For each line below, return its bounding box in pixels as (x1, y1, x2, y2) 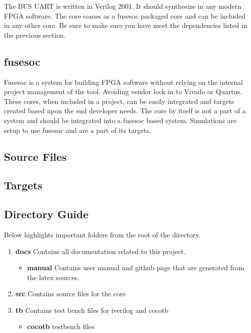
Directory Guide (4, 206, 89, 222)
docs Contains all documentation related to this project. (15, 246, 186, 256)
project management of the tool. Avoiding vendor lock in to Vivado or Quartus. (4, 86, 242, 97)
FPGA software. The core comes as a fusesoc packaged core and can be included (4, 10, 246, 21)
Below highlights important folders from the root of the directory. (4, 229, 201, 239)
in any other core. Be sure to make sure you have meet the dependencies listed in (4, 20, 248, 30)
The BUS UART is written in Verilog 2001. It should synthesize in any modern (4, 1, 241, 11)
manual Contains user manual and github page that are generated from (27, 262, 244, 273)
